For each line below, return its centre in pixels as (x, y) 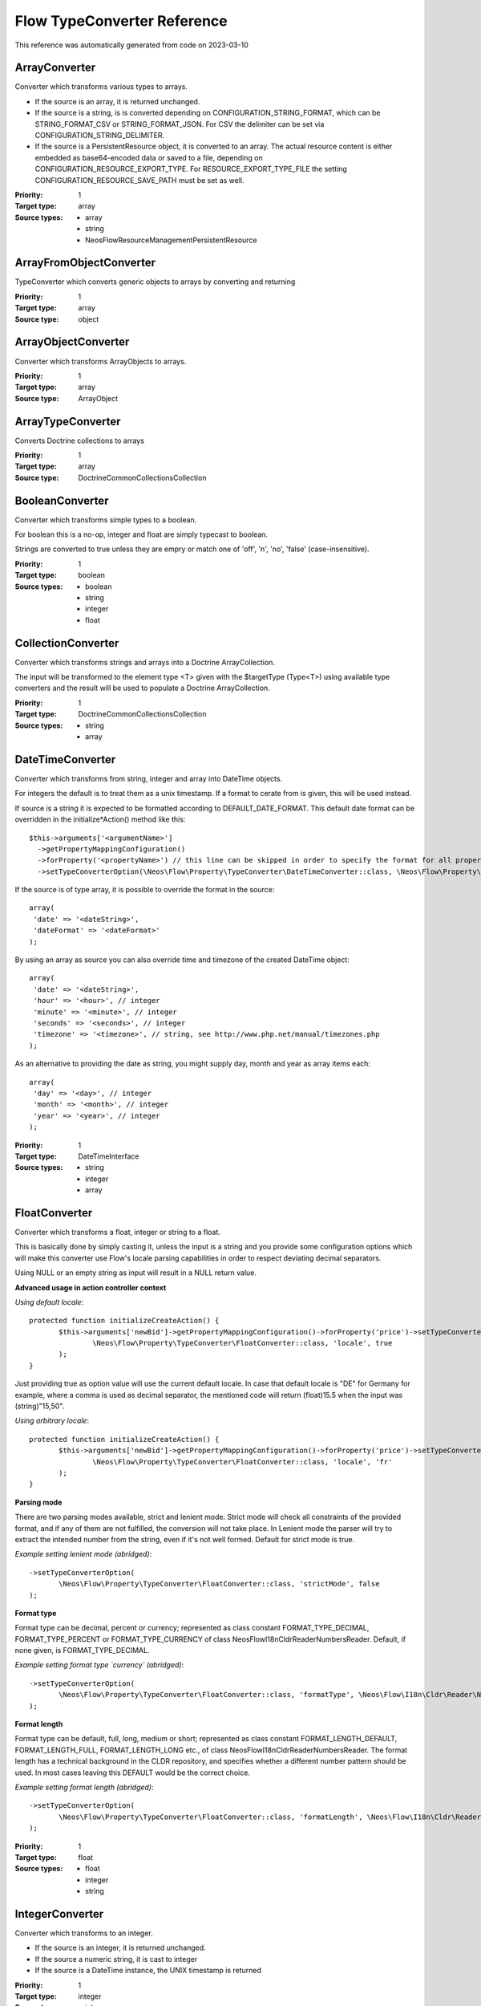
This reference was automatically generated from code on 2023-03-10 (131, 45)
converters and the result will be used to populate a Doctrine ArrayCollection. (142, 688)
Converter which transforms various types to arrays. (101, 87)
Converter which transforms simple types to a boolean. (106, 520)
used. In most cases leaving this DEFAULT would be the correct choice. (132, 1773)
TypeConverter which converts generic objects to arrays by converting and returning (155, 282)
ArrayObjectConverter (72, 342)
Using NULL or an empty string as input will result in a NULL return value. (135, 1273)
